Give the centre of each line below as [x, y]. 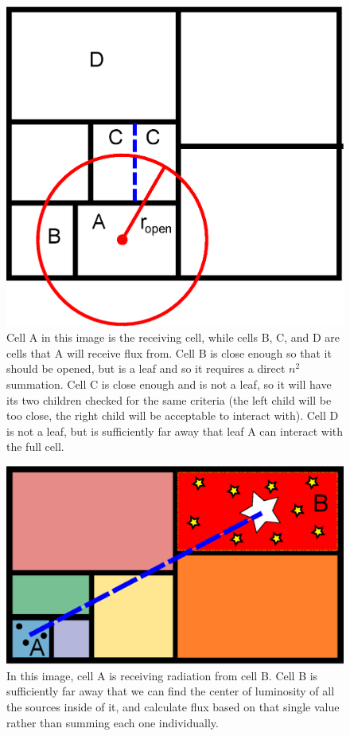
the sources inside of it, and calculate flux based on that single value [173, 707]
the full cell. [35, 446]
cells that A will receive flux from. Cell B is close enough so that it [169, 352]
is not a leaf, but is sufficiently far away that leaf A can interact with [175, 431]
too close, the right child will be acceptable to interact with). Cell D [173, 415]
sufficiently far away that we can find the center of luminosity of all [171, 691]
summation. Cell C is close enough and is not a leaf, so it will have [169, 384]
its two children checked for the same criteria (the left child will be [169, 399]
